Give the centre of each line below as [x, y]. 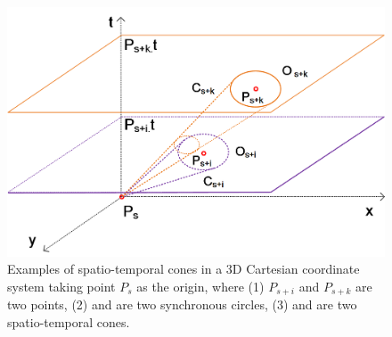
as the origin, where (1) [200, 286]
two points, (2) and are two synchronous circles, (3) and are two [182, 304]
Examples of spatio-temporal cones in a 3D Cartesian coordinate [184, 269]
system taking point [61, 286]
